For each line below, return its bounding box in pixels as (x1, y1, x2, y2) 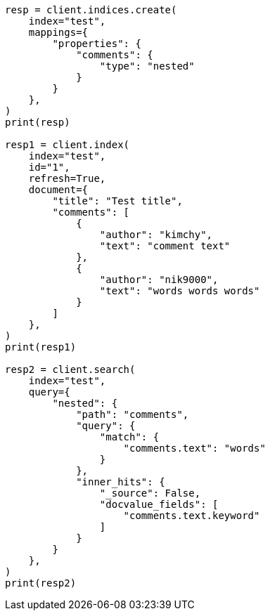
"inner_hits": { (76, 476, 165, 487)
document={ (28, 184, 89, 195)
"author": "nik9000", (99, 274, 219, 285)
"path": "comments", (76, 409, 189, 420)
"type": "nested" (99, 60, 195, 72)
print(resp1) (5, 341, 77, 353)
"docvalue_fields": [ (99, 499, 219, 510)
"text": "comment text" (99, 240, 231, 251)
